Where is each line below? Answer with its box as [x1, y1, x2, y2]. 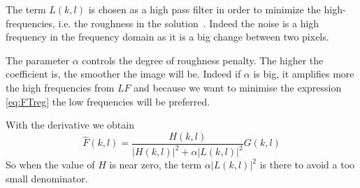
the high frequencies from [6, 80, 115, 94]
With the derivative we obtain [6, 117, 134, 132]
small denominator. [6, 171, 88, 185]
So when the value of [6, 157, 95, 172]
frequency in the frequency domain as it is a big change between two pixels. [6, 29, 329, 44]
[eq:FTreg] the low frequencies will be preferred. [6, 94, 210, 108]
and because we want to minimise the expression [134, 80, 342, 94]
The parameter [6, 52, 70, 67]
